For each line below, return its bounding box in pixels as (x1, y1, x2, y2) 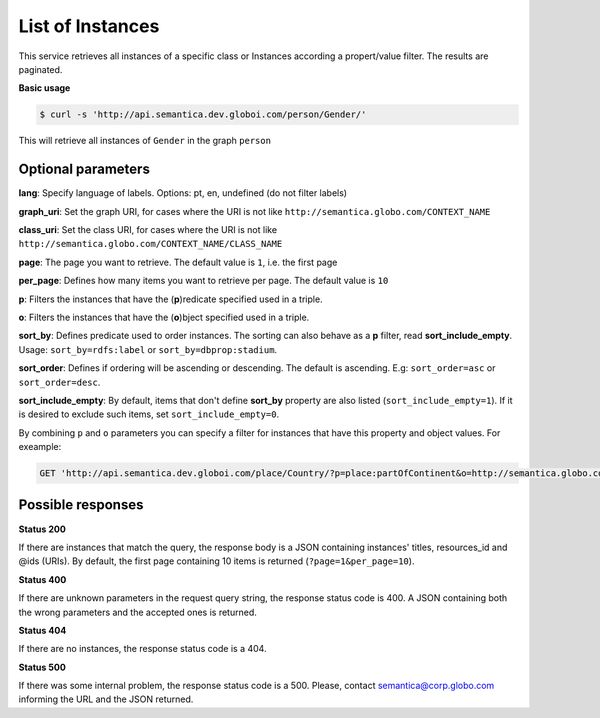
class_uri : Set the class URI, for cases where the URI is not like (18, 223, 278, 235)
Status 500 (18, 661, 67, 673)
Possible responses (18, 496, 144, 514)
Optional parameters (18, 161, 150, 178)
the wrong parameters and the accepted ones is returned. (18, 606, 257, 618)
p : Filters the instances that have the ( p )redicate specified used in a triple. (18, 293, 324, 305)
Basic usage (18, 82, 71, 94)
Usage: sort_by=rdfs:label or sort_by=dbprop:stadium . (18, 343, 278, 355)
